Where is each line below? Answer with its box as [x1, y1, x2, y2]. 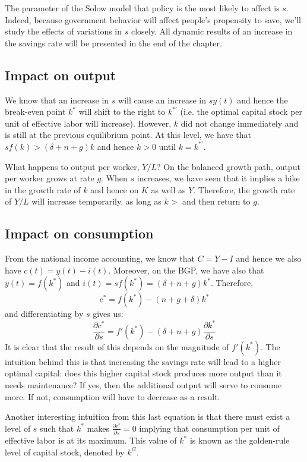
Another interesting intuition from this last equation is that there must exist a [5, 410, 290, 423]
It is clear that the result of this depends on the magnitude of [5, 340, 229, 353]
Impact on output [5, 65, 116, 84]
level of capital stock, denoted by [5, 445, 125, 458]
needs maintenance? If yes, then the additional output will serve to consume [5, 379, 282, 391]
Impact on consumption [5, 224, 154, 243]
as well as [151, 183, 186, 196]
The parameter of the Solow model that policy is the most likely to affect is [5, 2, 280, 14]
